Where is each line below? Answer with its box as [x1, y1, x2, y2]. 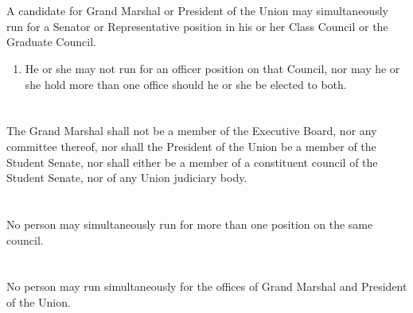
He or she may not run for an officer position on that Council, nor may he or [25, 60, 400, 76]
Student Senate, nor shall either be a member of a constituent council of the [6, 153, 378, 170]
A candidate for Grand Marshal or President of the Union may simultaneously [6, 2, 388, 19]
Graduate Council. [6, 33, 96, 50]
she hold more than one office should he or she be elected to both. [25, 75, 347, 92]
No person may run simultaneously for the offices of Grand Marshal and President [6, 278, 407, 295]
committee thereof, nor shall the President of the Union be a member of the [6, 137, 376, 154]
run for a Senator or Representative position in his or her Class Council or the [6, 17, 388, 34]
